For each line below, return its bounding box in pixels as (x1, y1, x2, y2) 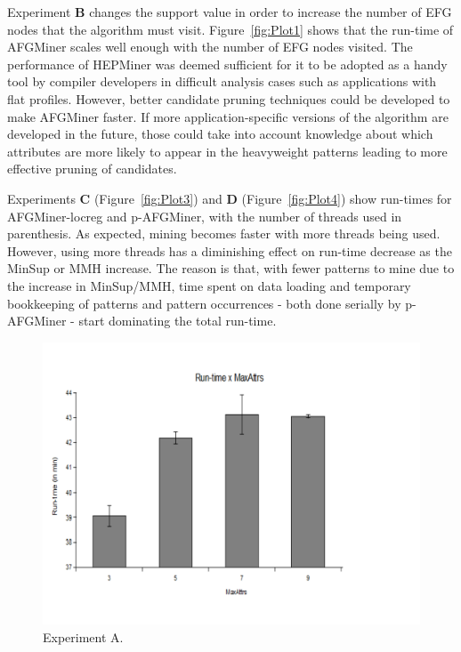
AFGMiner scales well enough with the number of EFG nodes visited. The (7, 37, 413, 56)
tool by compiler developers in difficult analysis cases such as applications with (7, 72, 437, 91)
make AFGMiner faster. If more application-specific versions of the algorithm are (7, 107, 449, 125)
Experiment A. (43, 627, 124, 646)
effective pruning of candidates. (7, 159, 177, 178)
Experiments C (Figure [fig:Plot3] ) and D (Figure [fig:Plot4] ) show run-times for (7, 189, 452, 207)
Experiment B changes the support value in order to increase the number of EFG (7, 3, 452, 20)
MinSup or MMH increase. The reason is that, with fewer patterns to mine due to (7, 259, 455, 278)
